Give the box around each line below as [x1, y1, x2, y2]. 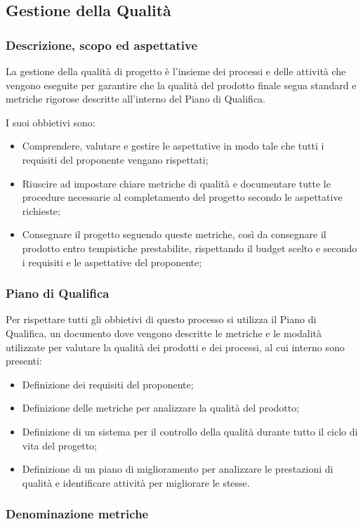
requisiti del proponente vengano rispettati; [22, 152, 209, 166]
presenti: [6, 353, 42, 368]
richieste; [22, 203, 60, 218]
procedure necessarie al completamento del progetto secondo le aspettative [22, 190, 343, 204]
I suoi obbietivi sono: [6, 114, 95, 129]
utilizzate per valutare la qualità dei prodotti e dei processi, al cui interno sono [6, 339, 345, 354]
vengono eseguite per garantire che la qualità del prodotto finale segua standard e [6, 77, 357, 92]
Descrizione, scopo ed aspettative [6, 36, 198, 53]
